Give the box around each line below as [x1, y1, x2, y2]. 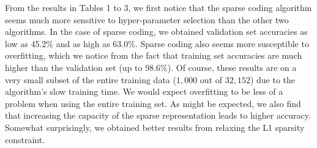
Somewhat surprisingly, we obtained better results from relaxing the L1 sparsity [5, 120, 305, 133]
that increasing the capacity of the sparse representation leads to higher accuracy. [5, 109, 311, 122]
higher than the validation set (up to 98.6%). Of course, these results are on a [5, 61, 297, 73]
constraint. [5, 133, 45, 146]
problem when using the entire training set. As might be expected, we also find [5, 97, 301, 109]
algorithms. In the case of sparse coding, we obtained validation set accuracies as [5, 25, 308, 38]
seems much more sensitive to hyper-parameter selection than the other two [5, 13, 289, 26]
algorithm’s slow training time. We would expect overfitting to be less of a [5, 85, 283, 98]
